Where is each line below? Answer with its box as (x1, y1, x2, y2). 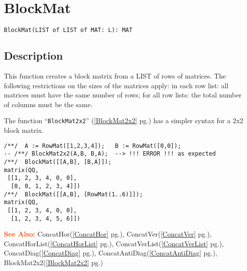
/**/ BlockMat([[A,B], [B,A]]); (4, 158, 112, 165)
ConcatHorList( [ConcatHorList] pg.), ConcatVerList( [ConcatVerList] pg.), (4, 238, 224, 248)
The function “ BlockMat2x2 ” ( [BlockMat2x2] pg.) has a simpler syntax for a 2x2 (4, 115, 244, 126)
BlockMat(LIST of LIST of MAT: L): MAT (4, 27, 132, 34)
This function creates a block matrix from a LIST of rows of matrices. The (4, 70, 226, 80)
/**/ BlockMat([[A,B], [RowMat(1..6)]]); (4, 191, 143, 198)
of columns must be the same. (4, 99, 93, 109)
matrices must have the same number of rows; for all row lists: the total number (4, 90, 242, 100)
